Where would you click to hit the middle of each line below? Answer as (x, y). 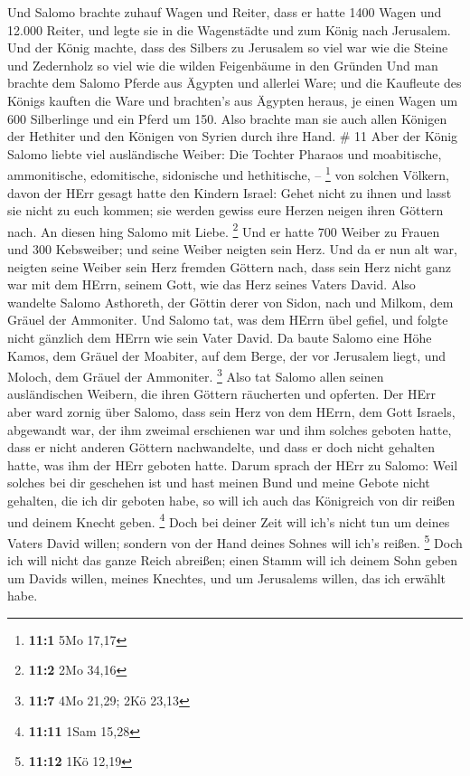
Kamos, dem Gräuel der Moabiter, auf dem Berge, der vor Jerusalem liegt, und (227, 355)
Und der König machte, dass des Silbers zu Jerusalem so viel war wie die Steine (228, 47)
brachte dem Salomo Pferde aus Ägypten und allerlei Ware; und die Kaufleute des (235, 83)
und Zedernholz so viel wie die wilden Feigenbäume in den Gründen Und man (223, 65)
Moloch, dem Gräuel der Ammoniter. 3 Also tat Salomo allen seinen (196, 375)
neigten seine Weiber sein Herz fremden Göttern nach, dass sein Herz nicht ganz (230, 266)
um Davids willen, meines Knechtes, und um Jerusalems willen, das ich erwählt (227, 577)
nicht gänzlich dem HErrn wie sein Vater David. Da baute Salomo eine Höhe (220, 337)
